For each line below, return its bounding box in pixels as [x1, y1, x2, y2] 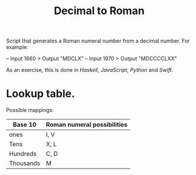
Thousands [9, 159, 40, 167]
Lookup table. [6, 87, 76, 101]
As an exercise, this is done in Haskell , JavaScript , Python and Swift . [6, 67, 174, 74]
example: [6, 44, 28, 51]
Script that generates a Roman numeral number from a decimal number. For [6, 37, 190, 45]
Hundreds [9, 150, 37, 158]
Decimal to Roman [54, 4, 145, 18]
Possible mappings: [6, 107, 54, 114]
